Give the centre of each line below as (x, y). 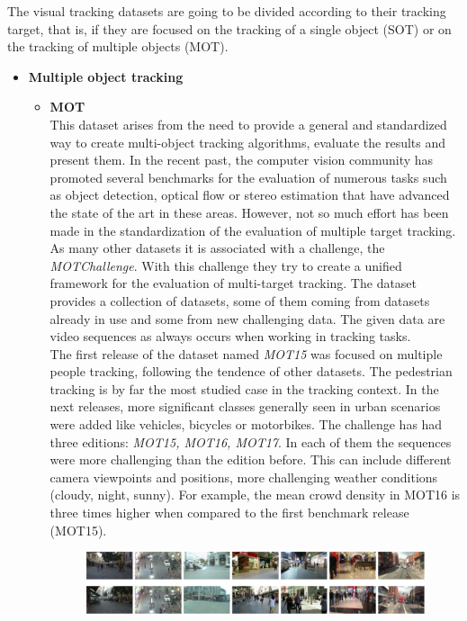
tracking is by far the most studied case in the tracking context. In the (244, 388)
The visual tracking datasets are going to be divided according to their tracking (227, 11)
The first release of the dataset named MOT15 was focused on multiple (246, 353)
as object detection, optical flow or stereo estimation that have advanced (250, 195)
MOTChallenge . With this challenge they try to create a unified (226, 265)
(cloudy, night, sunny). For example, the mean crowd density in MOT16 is (255, 495)
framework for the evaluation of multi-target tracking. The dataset (233, 283)
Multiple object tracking (106, 76)
